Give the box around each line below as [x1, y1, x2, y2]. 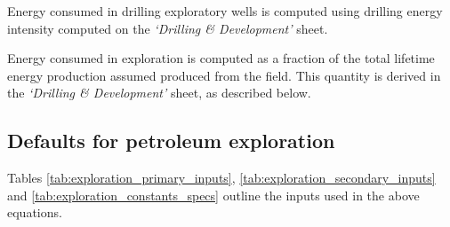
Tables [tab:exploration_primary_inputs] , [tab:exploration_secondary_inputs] [7, 168, 436, 187]
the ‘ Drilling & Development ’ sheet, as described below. [7, 83, 311, 102]
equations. [7, 203, 62, 222]
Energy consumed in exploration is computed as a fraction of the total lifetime [7, 49, 435, 67]
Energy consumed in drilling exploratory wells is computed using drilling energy [7, 2, 443, 20]
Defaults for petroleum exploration [7, 127, 335, 154]
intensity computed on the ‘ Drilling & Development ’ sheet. [7, 19, 328, 37]
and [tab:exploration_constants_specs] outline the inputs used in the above [7, 185, 420, 204]
